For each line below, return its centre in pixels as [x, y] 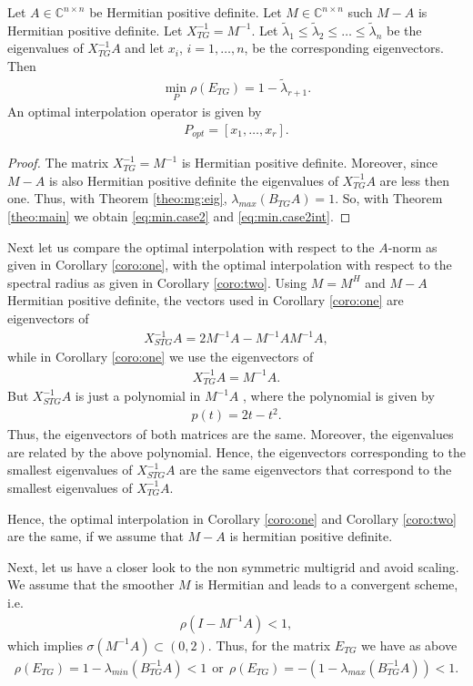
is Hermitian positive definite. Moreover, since [310, 163]
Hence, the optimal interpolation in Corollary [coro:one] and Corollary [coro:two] [232, 518]
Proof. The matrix [58, 163]
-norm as [413, 246]
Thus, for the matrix [273, 645]
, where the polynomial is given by [338, 396]
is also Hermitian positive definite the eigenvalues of [193, 180]
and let [145, 48]
